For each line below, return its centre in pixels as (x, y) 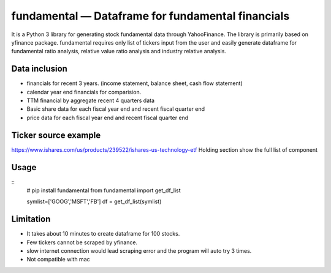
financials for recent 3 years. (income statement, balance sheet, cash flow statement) (135, 83)
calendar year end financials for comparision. (84, 92)
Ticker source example (56, 135)
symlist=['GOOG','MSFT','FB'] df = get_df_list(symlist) (94, 201)
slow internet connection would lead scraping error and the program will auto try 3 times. (139, 251)
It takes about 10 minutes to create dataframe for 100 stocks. (103, 234)
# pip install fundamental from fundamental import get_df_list (104, 190)
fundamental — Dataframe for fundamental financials (150, 16)
